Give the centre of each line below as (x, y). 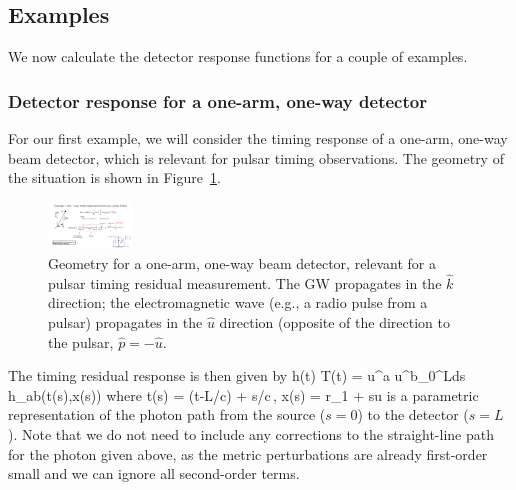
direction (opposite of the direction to (334, 322)
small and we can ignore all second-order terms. (154, 473)
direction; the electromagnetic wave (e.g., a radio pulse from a (238, 302)
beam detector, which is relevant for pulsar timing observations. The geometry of (256, 157)
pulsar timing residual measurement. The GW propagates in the (245, 282)
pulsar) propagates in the (125, 322)
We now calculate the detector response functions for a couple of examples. (238, 56)
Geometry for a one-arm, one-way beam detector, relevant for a (242, 263)
